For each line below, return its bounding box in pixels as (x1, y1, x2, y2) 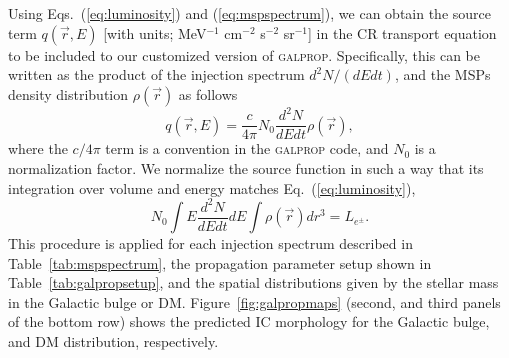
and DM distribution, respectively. (8, 331, 219, 352)
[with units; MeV (103, 22, 207, 43)
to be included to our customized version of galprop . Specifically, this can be (8, 44, 480, 65)
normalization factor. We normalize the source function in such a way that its (8, 157, 484, 178)
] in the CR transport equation (308, 22, 497, 43)
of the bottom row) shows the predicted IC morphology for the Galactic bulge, (8, 311, 490, 332)
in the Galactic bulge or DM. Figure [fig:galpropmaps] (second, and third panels (8, 291, 501, 312)
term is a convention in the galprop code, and (105, 138, 389, 159)
